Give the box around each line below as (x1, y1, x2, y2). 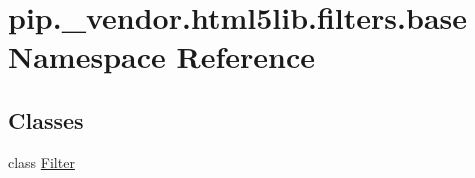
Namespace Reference (8, 36, 315, 77)
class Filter (8, 151, 75, 172)
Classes (8, 104, 84, 135)
